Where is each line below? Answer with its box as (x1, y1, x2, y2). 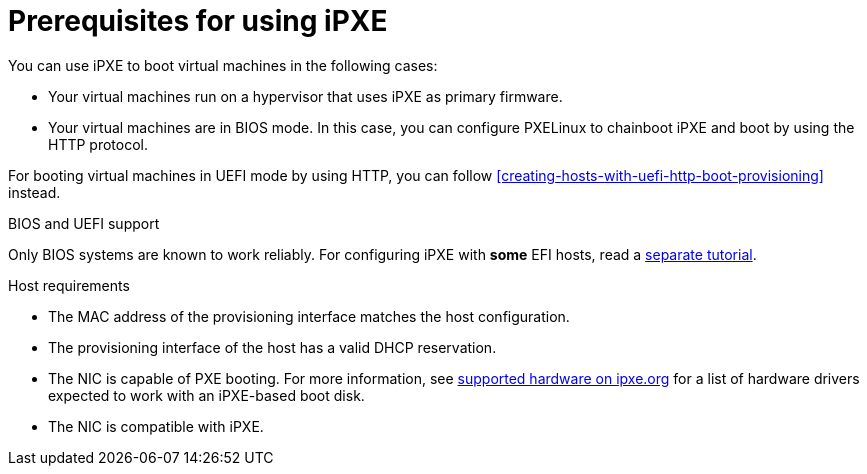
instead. (8, 183, 61, 201)
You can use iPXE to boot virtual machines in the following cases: (8, 56, 438, 74)
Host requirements (8, 276, 130, 294)
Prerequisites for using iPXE (8, 4, 388, 38)
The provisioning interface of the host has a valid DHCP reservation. (48, 338, 497, 356)
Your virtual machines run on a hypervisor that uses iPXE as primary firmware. (48, 87, 563, 105)
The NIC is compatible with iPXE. (48, 417, 264, 435)
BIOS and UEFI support (8, 214, 160, 232)
